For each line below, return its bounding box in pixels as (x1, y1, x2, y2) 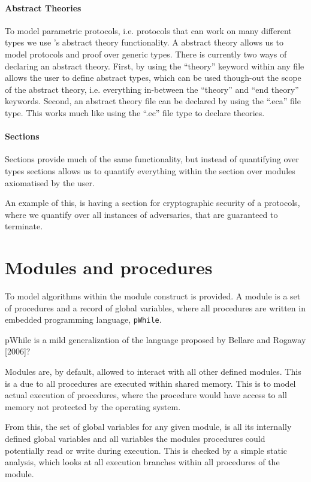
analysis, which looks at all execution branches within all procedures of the (5, 456, 280, 468)
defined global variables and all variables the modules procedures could (5, 432, 265, 445)
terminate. (5, 220, 43, 232)
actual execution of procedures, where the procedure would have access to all (5, 389, 287, 401)
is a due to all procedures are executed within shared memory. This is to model (5, 377, 296, 389)
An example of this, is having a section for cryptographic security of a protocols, (5, 196, 300, 209)
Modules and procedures (5, 255, 213, 280)
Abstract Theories (5, 1, 81, 14)
